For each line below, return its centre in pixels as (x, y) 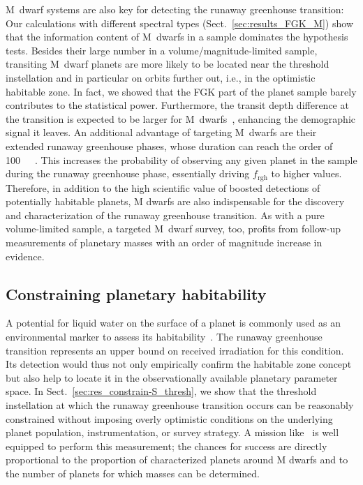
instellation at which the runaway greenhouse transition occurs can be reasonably (180, 404)
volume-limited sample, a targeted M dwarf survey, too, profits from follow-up (173, 229)
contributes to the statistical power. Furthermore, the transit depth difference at (177, 105)
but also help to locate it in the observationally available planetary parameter (172, 377)
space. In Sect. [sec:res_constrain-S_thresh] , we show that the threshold (161, 391)
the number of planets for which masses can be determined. (133, 473)
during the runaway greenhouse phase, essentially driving (128, 173)
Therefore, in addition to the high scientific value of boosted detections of (163, 187)
